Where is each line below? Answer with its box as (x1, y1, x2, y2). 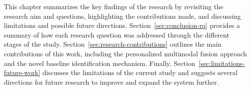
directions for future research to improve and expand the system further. (4, 77, 219, 87)
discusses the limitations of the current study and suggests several (42, 67, 238, 77)
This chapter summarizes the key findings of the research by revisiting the (4, 1, 223, 11)
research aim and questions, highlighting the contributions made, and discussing (4, 11, 241, 21)
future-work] (4, 67, 41, 77)
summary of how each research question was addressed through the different (4, 29, 230, 39)
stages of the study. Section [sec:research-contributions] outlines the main (4, 39, 221, 49)
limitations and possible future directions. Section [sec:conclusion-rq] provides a (4, 20, 240, 30)
